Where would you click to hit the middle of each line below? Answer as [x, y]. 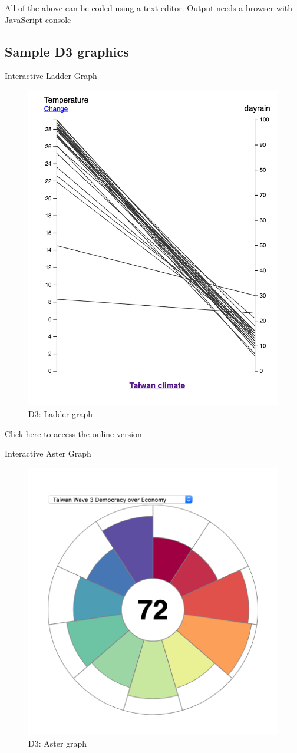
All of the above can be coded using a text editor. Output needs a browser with [149, 8]
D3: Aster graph [58, 743]
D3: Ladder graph [60, 413]
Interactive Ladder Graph [51, 76]
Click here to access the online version [73, 433]
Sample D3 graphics [67, 51]
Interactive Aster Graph [48, 453]
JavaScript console [38, 19]
